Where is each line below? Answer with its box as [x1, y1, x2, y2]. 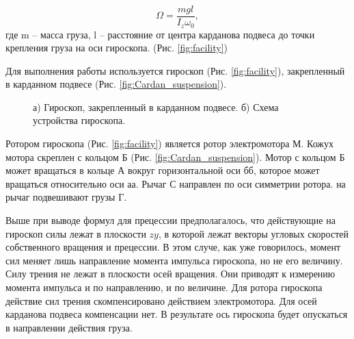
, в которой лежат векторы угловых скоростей [158, 226, 349, 240]
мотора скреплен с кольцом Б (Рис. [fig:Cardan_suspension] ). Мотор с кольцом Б [5, 149, 345, 164]
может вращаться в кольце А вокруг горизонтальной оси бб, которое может [5, 163, 320, 177]
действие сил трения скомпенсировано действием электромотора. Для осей [5, 293, 317, 307]
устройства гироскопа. [33, 113, 126, 127]
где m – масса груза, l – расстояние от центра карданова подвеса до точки [5, 27, 315, 41]
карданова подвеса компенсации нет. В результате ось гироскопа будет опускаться [5, 307, 348, 321]
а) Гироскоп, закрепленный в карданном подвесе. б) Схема [33, 99, 279, 114]
